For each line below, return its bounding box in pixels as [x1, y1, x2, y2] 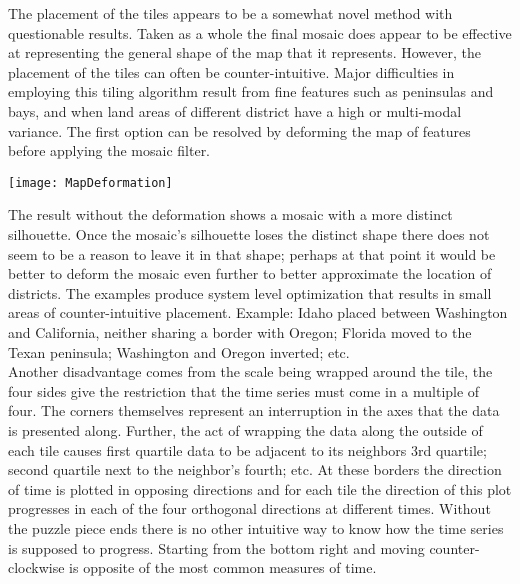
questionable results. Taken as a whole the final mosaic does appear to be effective [8, 22, 512, 43]
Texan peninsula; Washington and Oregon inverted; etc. [8, 341, 350, 362]
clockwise [8, 557, 65, 578]
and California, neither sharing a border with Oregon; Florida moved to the [8, 321, 472, 342]
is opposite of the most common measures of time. [69, 557, 377, 578]
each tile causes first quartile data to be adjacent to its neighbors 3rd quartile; [8, 439, 487, 460]
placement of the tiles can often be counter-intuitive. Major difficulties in [8, 61, 455, 82]
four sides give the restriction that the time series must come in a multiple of [8, 380, 480, 401]
